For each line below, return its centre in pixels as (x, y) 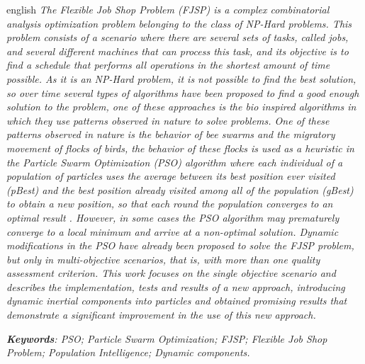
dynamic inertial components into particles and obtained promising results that (177, 301)
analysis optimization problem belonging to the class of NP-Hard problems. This (179, 23)
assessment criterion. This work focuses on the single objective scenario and (171, 273)
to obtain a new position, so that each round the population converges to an (170, 204)
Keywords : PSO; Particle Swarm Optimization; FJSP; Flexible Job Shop (167, 338)
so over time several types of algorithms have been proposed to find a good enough (183, 92)
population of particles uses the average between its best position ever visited (171, 176)
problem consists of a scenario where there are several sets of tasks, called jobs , (178, 37)
